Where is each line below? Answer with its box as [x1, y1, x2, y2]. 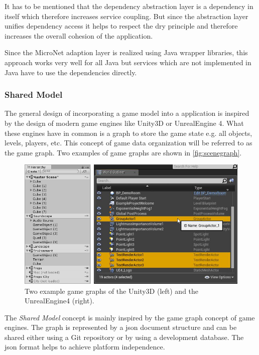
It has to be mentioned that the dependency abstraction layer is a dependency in [5, 1, 253, 11]
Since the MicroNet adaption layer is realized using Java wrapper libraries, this [5, 47, 248, 58]
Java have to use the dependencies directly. [5, 67, 137, 77]
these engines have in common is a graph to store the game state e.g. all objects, [5, 127, 252, 138]
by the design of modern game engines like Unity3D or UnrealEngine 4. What [5, 117, 244, 128]
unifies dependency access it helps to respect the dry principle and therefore [5, 21, 238, 31]
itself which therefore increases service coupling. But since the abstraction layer [5, 11, 248, 21]
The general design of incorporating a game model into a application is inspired [5, 108, 249, 118]
